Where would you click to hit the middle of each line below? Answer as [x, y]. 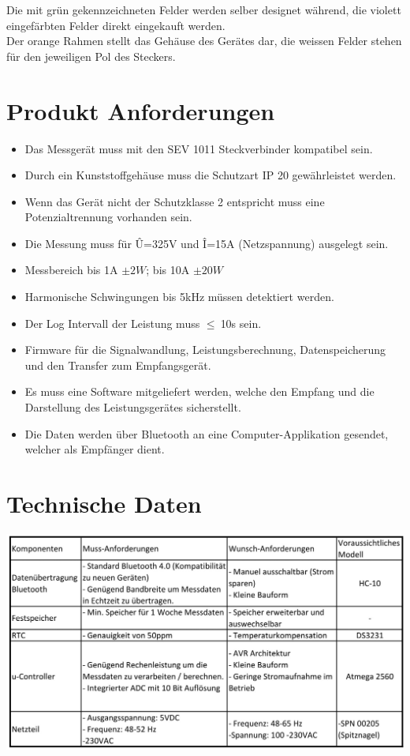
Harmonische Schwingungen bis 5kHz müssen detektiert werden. [179, 297]
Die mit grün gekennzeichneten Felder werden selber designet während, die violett [204, 9]
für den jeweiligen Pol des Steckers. [91, 56]
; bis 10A [168, 270]
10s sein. [241, 323]
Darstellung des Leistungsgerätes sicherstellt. [133, 407]
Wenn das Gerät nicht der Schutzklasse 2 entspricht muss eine [175, 201]
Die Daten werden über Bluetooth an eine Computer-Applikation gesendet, [207, 433]
